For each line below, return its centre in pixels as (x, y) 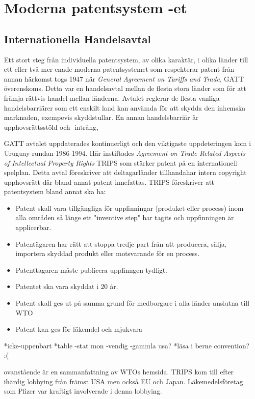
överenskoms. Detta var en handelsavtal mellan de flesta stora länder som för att (125, 88)
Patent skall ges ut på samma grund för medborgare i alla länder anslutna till (132, 303)
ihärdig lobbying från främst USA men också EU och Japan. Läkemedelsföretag (124, 381)
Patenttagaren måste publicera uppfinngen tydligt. (91, 270)
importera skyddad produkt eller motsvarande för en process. (107, 253)
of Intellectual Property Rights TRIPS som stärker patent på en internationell (121, 162)
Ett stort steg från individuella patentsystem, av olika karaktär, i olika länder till (126, 59)
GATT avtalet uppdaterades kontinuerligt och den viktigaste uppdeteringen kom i (127, 143)
